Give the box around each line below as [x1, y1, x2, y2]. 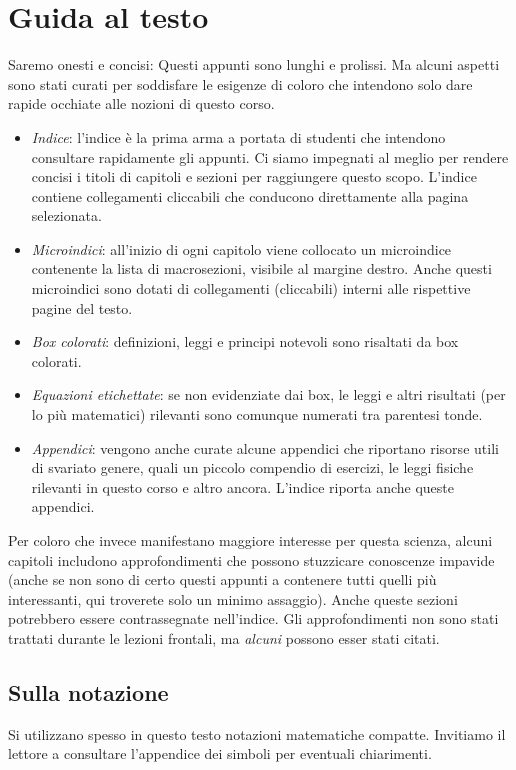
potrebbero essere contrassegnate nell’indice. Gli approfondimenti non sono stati [8, 608, 499, 629]
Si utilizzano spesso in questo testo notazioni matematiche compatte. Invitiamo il [8, 723, 506, 744]
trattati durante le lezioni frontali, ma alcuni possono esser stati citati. [8, 627, 440, 648]
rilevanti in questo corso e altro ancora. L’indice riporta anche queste [31, 476, 455, 497]
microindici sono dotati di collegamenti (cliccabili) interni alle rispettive [31, 278, 471, 299]
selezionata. [31, 205, 102, 226]
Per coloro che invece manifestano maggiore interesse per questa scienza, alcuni [8, 530, 493, 550]
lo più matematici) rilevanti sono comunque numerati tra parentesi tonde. [31, 404, 483, 425]
